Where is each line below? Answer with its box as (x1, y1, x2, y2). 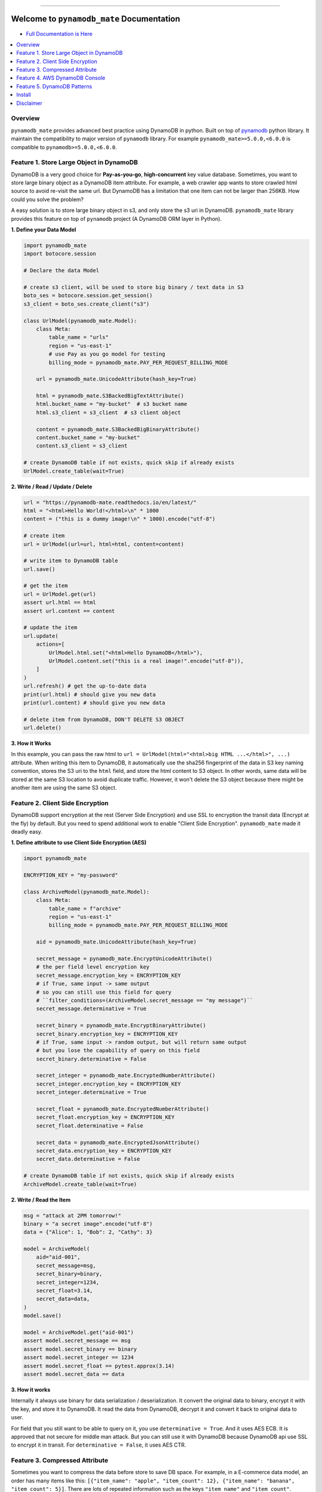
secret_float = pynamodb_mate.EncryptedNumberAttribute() (36, 1106, 209, 1112)
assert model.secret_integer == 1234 (23, 1354, 134, 1361)
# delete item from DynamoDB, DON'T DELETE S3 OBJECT (23, 716, 184, 723)
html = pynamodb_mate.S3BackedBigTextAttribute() (36, 393, 184, 399)
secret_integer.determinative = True (36, 1089, 147, 1096)
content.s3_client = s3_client (36, 442, 128, 449)
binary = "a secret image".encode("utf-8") (23, 1220, 153, 1227)
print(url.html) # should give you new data (23, 691, 156, 698)
